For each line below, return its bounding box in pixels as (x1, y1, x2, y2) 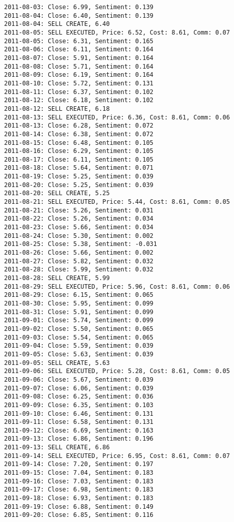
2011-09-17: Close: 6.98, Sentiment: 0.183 (4, 486, 154, 494)
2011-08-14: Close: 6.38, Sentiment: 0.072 (4, 130, 154, 138)
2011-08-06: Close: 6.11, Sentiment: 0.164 (4, 46, 154, 53)
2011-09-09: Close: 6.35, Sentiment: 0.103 (4, 401, 154, 409)
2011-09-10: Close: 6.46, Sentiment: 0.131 (4, 410, 154, 417)
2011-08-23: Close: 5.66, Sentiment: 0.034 (4, 224, 154, 231)
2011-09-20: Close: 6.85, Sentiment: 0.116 (4, 511, 154, 519)
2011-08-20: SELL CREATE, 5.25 (4, 190, 110, 197)
